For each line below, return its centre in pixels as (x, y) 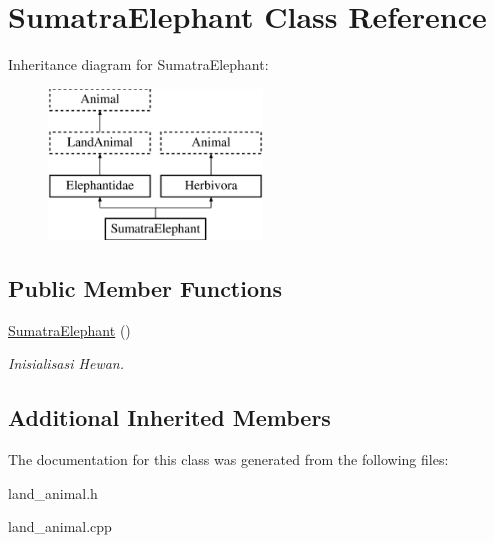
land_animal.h (53, 492)
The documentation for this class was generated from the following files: (228, 459)
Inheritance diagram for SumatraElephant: (138, 64)
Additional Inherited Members (169, 417)
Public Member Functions (145, 287)
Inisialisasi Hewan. (66, 363)
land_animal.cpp (60, 526)
